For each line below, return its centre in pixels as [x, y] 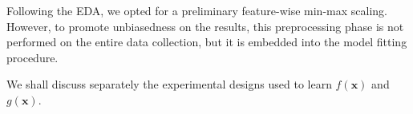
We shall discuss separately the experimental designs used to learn [169, 84]
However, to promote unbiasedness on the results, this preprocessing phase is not [205, 26]
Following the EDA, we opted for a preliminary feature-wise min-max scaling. [197, 10]
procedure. [32, 57]
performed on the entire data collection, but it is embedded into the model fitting [207, 42]
